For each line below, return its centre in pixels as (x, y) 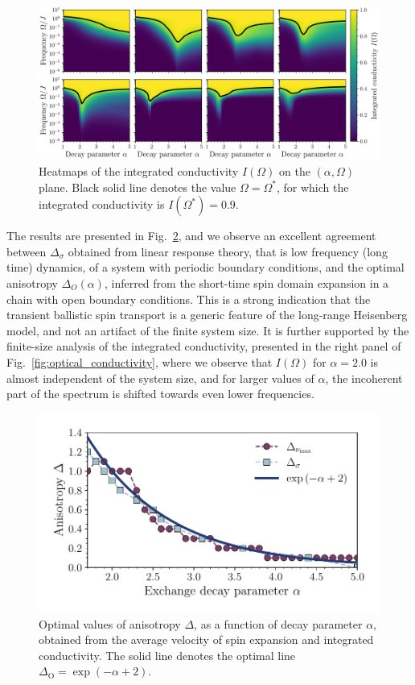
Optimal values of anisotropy (110, 623)
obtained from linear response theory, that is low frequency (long (228, 251)
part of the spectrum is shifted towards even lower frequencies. (160, 394)
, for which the (312, 187)
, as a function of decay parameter (278, 623)
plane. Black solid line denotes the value (138, 187)
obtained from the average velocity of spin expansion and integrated (206, 639)
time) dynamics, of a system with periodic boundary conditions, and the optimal (205, 267)
